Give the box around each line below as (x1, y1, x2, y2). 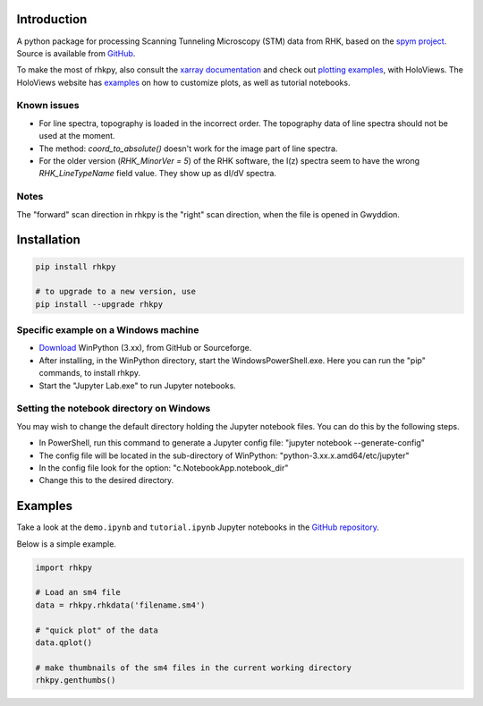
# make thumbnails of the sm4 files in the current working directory (35, 662, 352, 673)
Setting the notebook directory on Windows (16, 403, 211, 415)
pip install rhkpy (35, 261, 116, 272)
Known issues (16, 99, 80, 112)
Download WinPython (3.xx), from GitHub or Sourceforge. (38, 343, 252, 353)
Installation (16, 233, 80, 248)
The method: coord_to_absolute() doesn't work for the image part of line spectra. (38, 143, 338, 154)
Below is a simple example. (16, 538, 116, 549)
